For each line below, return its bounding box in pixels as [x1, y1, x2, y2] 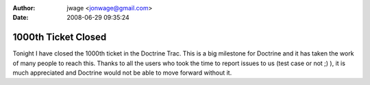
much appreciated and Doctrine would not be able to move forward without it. [12, 69, 232, 77]
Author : [12, 4, 36, 12]
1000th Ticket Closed [12, 32, 107, 43]
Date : [12, 14, 29, 22]
